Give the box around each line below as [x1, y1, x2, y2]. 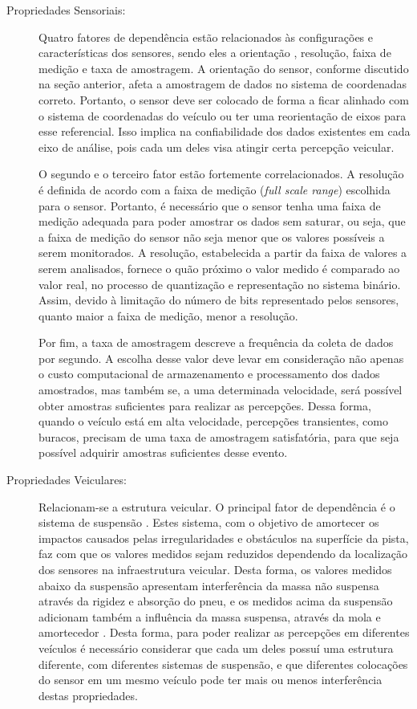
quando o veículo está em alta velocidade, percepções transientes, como [38, 413, 388, 430]
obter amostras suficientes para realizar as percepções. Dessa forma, [38, 397, 371, 414]
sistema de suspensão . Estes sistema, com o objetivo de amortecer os [38, 514, 379, 531]
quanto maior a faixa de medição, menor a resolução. [38, 307, 298, 324]
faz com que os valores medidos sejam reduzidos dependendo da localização [38, 545, 408, 562]
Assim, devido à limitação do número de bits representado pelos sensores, [38, 291, 399, 308]
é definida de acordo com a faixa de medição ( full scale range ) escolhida [38, 181, 391, 198]
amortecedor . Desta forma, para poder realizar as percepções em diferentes [38, 624, 410, 641]
